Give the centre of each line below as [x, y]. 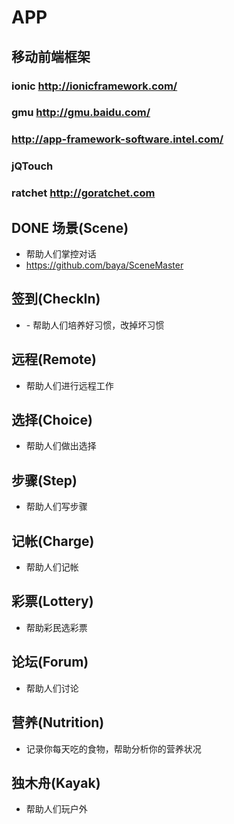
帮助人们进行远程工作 [69, 385]
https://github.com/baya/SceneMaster [104, 265]
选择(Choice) [52, 420]
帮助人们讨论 [52, 688]
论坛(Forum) [50, 662]
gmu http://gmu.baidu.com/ [81, 113]
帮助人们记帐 [52, 567]
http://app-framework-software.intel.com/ [117, 139]
